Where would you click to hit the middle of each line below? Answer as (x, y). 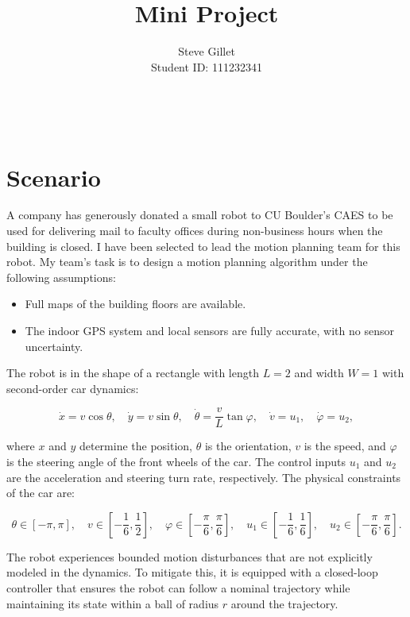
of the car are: (41, 493)
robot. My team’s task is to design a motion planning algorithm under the (187, 262)
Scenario (54, 177)
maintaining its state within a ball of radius (113, 603)
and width (319, 373)
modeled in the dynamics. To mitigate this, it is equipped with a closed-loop (192, 572)
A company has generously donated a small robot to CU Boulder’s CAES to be (200, 215)
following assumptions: (61, 277)
